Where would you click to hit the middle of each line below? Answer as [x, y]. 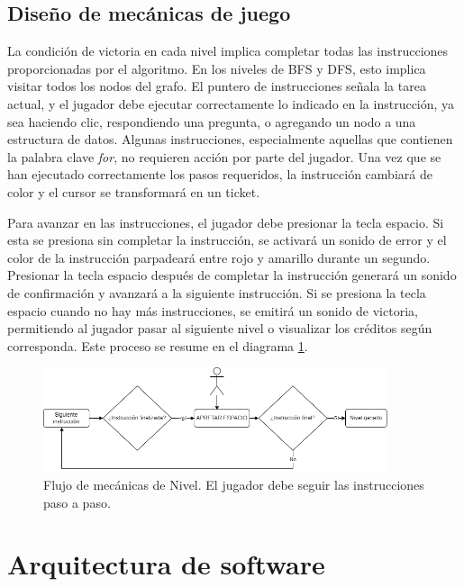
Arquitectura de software [166, 564]
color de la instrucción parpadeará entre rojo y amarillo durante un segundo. [219, 257]
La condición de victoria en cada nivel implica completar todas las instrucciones [228, 51]
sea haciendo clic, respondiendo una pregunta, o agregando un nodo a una [212, 121]
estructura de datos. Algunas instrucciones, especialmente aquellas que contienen [230, 139]
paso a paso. [77, 502]
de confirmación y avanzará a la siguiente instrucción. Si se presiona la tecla [217, 292]
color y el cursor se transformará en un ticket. [134, 191]
